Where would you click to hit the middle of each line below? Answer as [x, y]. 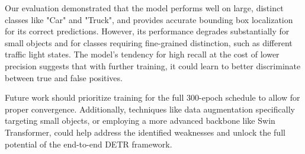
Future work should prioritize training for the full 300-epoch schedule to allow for [152, 97]
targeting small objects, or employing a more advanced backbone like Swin [140, 121]
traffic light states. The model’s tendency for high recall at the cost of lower [142, 54]
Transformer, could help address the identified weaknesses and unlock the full [145, 132]
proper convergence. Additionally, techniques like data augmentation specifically [150, 109]
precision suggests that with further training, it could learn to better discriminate [153, 65]
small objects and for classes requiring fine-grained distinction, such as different [149, 42]
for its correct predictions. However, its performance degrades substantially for [147, 31]
